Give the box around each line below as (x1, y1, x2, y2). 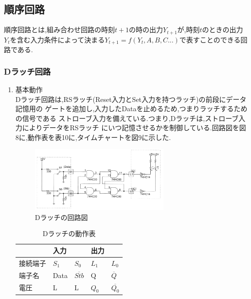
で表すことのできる (179, 34, 241, 44)
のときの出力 (202, 24, 243, 35)
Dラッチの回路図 (35, 212, 88, 222)
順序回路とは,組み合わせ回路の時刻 (4, 24, 115, 35)
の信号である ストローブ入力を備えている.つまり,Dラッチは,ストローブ (15, 113, 239, 123)
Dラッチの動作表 (42, 228, 96, 239)
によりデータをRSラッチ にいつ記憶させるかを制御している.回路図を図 (22, 122, 246, 133)
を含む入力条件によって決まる (10, 34, 105, 44)
